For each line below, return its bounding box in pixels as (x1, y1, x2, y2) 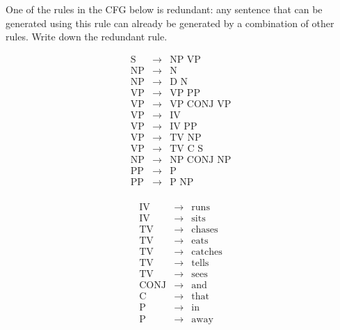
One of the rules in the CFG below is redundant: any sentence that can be (6, 2, 323, 16)
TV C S (170, 144, 203, 155)
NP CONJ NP (170, 155, 232, 166)
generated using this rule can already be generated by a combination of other (6, 15, 334, 30)
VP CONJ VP (170, 99, 232, 109)
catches (191, 247, 222, 258)
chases (191, 225, 218, 235)
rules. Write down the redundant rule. (6, 29, 168, 44)
